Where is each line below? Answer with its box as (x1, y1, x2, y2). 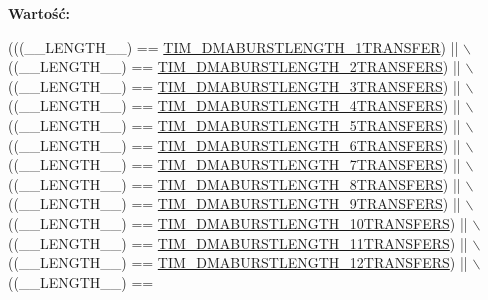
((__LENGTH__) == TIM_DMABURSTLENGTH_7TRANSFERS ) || (8, 154, 461, 175)
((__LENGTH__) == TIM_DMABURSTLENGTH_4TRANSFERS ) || (8, 95, 461, 116)
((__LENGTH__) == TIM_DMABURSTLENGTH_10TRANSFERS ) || (8, 212, 468, 233)
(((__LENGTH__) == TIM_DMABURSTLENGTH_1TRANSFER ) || (8, 36, 459, 57)
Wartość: (8, 3, 71, 23)
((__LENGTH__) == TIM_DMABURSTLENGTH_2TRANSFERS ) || (8, 56, 461, 77)
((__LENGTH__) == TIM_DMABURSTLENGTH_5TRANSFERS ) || (8, 114, 461, 135)
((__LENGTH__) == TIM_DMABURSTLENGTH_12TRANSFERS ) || (8, 252, 468, 273)
